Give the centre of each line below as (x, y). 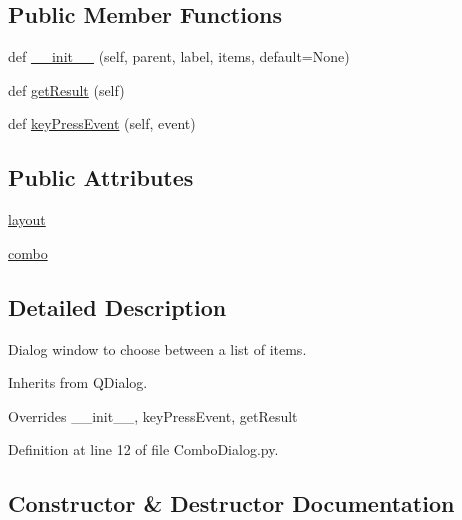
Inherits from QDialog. (78, 382)
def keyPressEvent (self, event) (102, 123)
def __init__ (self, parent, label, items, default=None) (179, 56)
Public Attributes (101, 177)
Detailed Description (117, 306)
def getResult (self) (66, 89)
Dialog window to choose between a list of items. (157, 348)
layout (27, 219)
